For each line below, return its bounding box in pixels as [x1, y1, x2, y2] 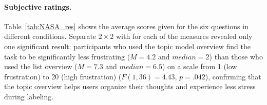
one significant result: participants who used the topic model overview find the [4, 40, 251, 51]
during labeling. [4, 91, 54, 101]
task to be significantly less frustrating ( [4, 51, 130, 61]
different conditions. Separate [4, 31, 97, 41]
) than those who [209, 51, 263, 61]
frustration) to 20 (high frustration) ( [4, 71, 122, 81]
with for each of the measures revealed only [116, 31, 253, 41]
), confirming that [205, 71, 261, 81]
